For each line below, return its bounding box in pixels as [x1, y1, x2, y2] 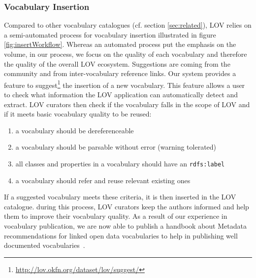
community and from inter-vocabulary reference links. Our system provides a [4, 68, 236, 79]
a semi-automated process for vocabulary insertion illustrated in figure [4, 29, 216, 40]
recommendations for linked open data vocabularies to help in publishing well [4, 230, 238, 240]
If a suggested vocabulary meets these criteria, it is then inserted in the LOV [4, 192, 236, 202]
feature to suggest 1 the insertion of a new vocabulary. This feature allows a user [4, 78, 245, 90]
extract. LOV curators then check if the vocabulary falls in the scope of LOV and [4, 99, 250, 109]
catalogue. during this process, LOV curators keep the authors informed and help [4, 201, 249, 211]
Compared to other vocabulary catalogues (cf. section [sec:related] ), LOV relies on [4, 20, 252, 30]
